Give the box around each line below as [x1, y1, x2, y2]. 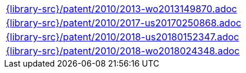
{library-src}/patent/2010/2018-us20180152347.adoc [6, 31, 240, 43]
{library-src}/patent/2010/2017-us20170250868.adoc [6, 17, 241, 29]
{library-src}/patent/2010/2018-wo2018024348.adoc [6, 45, 240, 57]
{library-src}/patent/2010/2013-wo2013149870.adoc [6, 3, 237, 15]
